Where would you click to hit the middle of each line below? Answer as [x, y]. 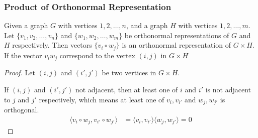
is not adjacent [228, 89]
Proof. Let [20, 73]
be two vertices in [129, 73]
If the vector [23, 55]
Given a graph [26, 25]
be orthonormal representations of [177, 35]
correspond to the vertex [97, 55]
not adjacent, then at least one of [126, 89]
